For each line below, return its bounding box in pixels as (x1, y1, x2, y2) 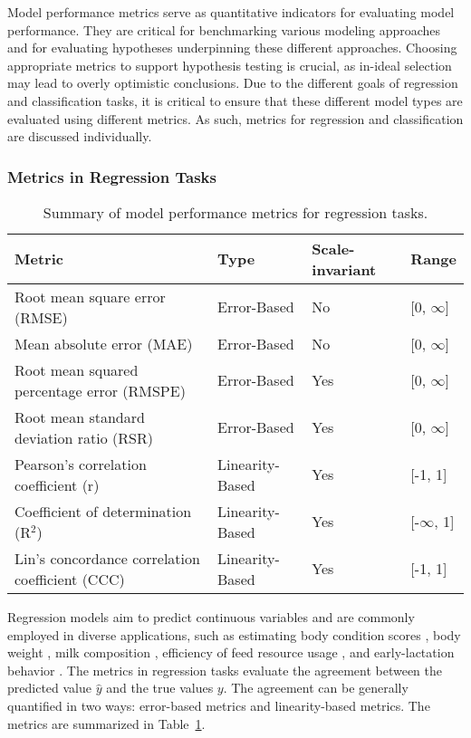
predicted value (7, 678, 91, 697)
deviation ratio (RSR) (14, 427, 153, 448)
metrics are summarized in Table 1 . (7, 714, 206, 733)
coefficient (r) (14, 474, 100, 495)
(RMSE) (14, 306, 68, 328)
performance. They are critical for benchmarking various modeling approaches (7, 20, 441, 39)
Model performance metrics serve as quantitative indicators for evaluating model (7, 3, 455, 21)
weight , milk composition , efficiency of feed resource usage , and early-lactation (7, 643, 455, 662)
